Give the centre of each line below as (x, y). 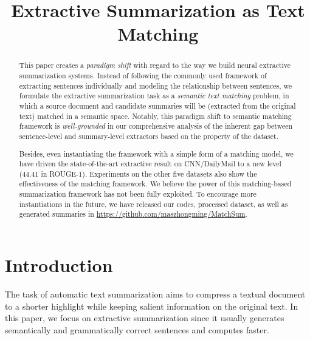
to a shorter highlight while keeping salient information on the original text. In (152, 306)
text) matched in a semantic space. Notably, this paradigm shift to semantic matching (155, 116)
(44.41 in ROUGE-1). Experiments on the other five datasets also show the (138, 173)
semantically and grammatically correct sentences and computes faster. (137, 329)
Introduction (59, 265)
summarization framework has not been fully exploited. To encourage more (138, 194)
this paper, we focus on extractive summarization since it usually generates (145, 318)
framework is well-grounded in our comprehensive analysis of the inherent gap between (156, 126)
